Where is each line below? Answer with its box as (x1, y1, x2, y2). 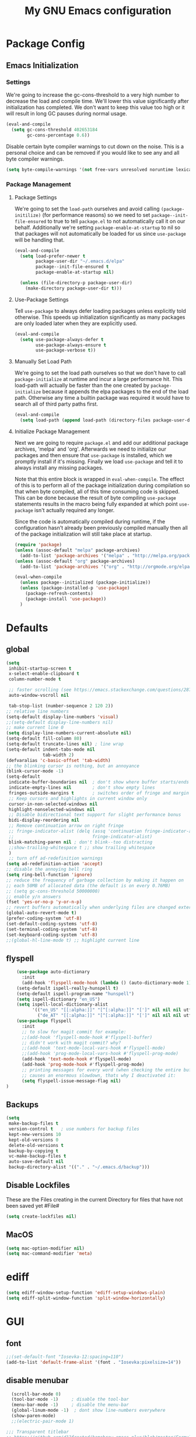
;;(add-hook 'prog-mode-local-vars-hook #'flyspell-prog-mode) (21, 1051, 179, 1057)
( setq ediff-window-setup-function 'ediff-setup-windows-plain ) (6, 1290, 166, 1296)
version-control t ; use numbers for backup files (8, 1126, 140, 1132)
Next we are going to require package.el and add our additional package (14, 440, 188, 447)
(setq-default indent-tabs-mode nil (6, 746, 95, 752)
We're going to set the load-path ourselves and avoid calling (14, 205, 160, 212)
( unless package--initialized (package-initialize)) (20, 580, 151, 585)
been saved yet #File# (6, 1202, 60, 1209)
